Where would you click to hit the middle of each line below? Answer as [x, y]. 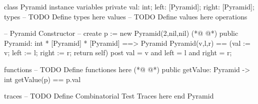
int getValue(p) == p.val [42, 79]
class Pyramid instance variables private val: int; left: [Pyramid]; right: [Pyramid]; [129, 6]
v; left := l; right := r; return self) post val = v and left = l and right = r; [118, 52]
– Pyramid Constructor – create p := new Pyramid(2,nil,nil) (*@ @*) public [121, 33]
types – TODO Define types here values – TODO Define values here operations [126, 16]
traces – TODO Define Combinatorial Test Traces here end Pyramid [109, 96]
